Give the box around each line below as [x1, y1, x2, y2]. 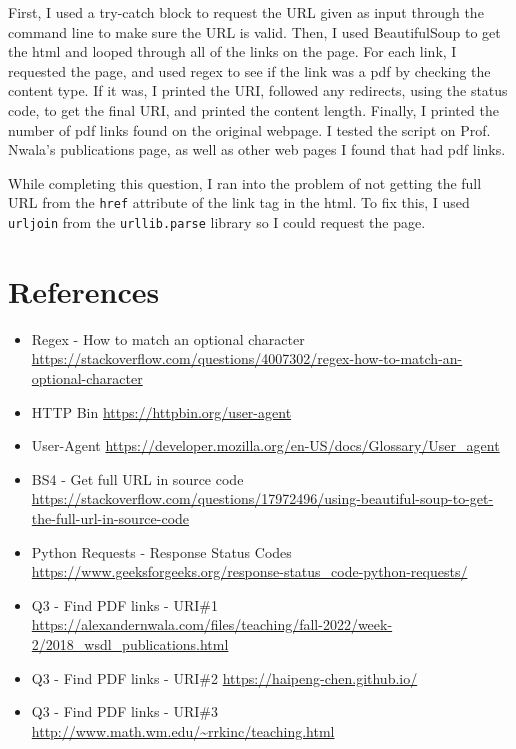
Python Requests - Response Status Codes [31, 541, 292, 562]
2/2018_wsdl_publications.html [31, 633, 229, 654]
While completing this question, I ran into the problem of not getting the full [8, 172, 482, 193]
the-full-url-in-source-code [31, 507, 190, 528]
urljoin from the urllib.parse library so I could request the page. [8, 212, 426, 232]
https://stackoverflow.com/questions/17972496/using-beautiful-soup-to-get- [31, 488, 494, 509]
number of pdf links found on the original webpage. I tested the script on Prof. [8, 119, 491, 140]
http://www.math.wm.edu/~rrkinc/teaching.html [31, 720, 335, 741]
